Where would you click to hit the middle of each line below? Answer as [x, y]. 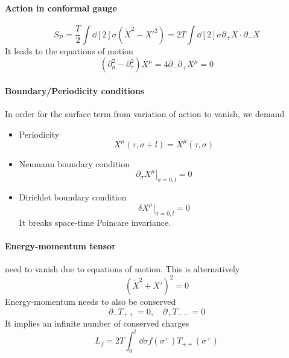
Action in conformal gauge [61, 8]
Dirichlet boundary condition [73, 197]
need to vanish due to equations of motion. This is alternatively [122, 269]
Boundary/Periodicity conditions [75, 90]
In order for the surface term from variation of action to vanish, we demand [145, 114]
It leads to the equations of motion [69, 50]
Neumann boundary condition [75, 163]
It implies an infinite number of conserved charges [97, 323]
